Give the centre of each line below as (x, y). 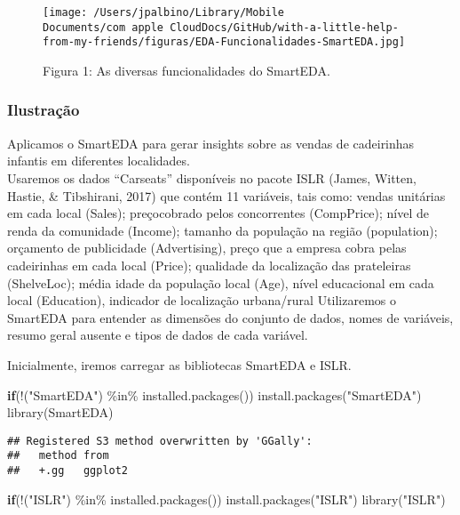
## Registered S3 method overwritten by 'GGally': (160, 441)
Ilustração (44, 110)
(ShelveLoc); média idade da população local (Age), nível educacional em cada (221, 282)
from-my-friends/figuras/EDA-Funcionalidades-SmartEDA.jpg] (224, 42)
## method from (58, 456)
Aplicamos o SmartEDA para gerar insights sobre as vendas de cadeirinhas (211, 143)
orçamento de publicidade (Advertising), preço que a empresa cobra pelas (207, 248)
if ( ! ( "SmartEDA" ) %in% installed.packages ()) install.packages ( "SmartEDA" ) (214, 394)
